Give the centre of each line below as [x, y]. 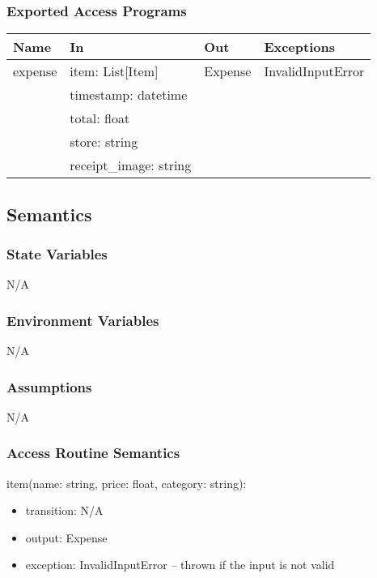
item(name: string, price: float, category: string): [127, 483]
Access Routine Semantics [93, 453]
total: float [100, 118]
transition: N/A [64, 510]
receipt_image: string [131, 165]
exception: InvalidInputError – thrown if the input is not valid [180, 565]
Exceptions [299, 47]
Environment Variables [83, 320]
